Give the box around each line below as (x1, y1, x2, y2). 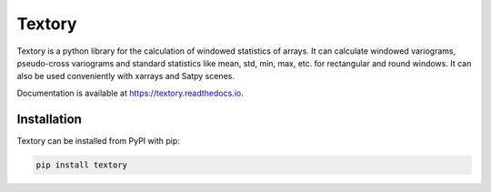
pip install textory (35, 159, 127, 170)
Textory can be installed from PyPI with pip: (16, 135, 181, 146)
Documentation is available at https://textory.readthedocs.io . (16, 87, 245, 98)
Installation (16, 111, 82, 126)
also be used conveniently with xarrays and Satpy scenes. (16, 71, 235, 82)
